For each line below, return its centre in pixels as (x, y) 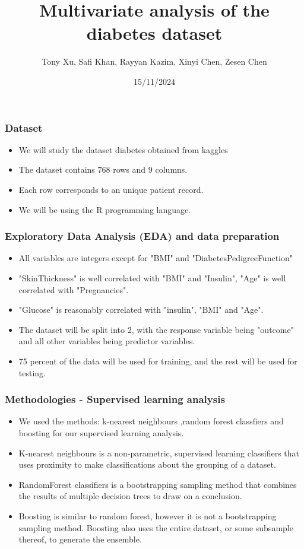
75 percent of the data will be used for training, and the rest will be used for (158, 361)
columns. (171, 169)
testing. (32, 372)
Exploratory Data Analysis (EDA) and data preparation (142, 236)
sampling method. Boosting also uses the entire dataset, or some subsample (156, 527)
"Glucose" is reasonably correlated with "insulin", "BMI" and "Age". (141, 310)
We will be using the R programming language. (105, 209)
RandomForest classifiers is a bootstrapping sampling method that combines (158, 484)
